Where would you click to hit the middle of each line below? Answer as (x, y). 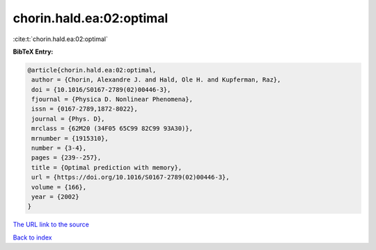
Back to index (32, 237)
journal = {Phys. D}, (68, 119)
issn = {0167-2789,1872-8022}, (85, 109)
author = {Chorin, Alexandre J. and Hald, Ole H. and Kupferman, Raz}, (156, 80)
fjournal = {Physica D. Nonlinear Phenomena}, (112, 100)
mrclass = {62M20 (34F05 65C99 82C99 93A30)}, (112, 128)
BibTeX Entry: (33, 52)
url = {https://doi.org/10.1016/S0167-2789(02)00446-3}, (131, 177)
